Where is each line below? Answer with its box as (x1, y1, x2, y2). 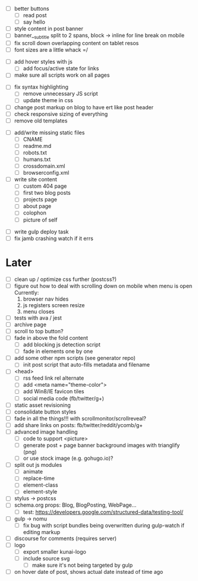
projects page (23, 196, 58, 203)
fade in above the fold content (14, 334, 89, 341)
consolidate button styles (14, 408, 77, 415)
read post (23, 12, 47, 19)
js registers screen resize (23, 301, 85, 308)
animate (23, 468, 43, 475)
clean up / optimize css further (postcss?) (14, 276, 117, 283)
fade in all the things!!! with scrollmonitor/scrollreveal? (14, 415, 147, 422)
